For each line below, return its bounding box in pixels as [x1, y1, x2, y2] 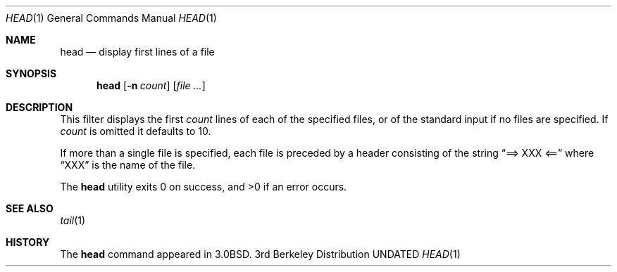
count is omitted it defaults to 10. [60, 125, 211, 137]
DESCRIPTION [6, 101, 73, 113]
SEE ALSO [6, 202, 54, 214]
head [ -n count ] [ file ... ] [96, 79, 206, 91]
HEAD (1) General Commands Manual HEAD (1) [6, 12, 217, 24]
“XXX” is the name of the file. [60, 159, 196, 171]
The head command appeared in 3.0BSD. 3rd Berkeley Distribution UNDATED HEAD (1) [60, 248, 461, 260]
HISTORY [6, 236, 50, 248]
